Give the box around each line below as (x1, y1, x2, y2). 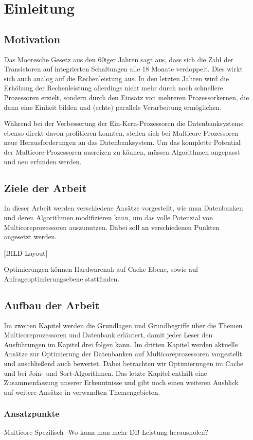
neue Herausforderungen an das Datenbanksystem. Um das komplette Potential (4, 137, 241, 147)
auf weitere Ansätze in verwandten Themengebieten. (4, 387, 160, 397)
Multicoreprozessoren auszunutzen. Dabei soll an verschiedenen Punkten (4, 222, 219, 232)
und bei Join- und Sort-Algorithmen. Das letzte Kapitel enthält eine (4, 368, 207, 378)
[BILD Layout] (4, 247, 48, 258)
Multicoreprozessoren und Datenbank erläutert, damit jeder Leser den (4, 330, 213, 340)
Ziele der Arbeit (4, 180, 87, 195)
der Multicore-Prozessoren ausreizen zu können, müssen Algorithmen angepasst (4, 146, 240, 157)
